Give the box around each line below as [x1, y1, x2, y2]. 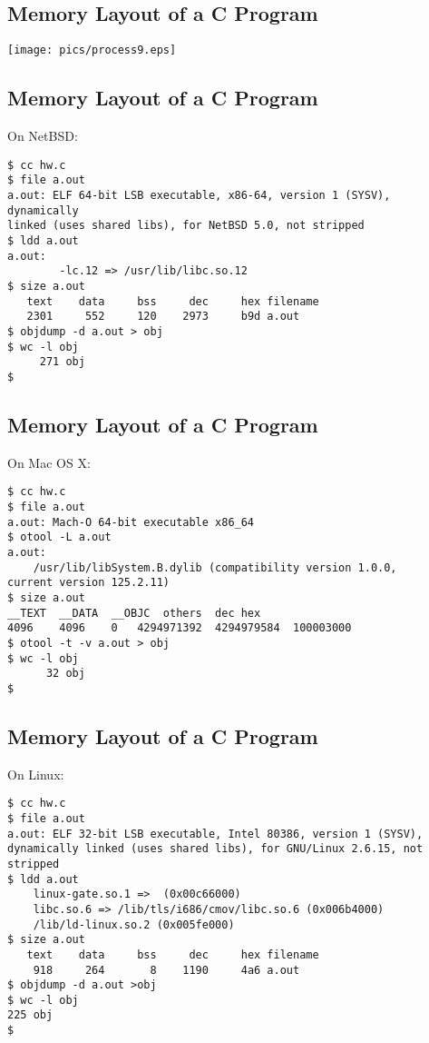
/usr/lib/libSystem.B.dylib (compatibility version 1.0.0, [33, 561, 397, 574]
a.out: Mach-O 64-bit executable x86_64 [7, 515, 255, 529]
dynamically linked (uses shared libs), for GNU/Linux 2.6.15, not [7, 842, 424, 856]
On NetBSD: [7, 126, 78, 145]
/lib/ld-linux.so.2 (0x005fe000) [33, 918, 235, 931]
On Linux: [7, 764, 64, 783]
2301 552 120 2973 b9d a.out [26, 310, 300, 323]
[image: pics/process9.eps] [7, 44, 177, 57]
